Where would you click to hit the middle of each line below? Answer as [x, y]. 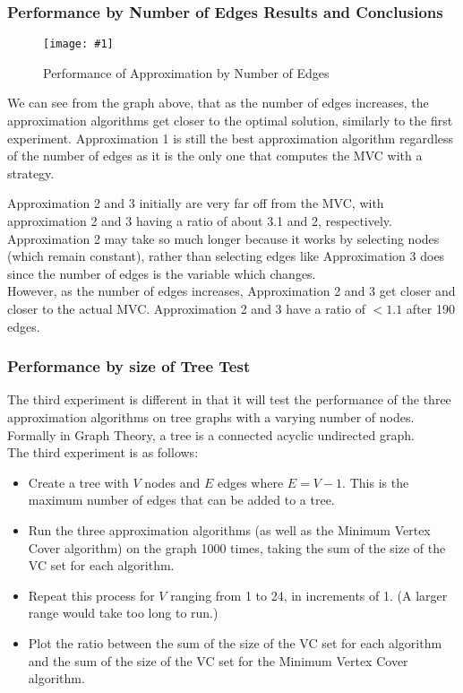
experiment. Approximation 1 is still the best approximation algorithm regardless [231, 138]
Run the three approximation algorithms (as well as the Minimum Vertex [229, 529]
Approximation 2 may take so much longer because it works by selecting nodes [223, 238]
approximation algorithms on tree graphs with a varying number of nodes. [211, 417]
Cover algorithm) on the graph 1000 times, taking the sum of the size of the [237, 547]
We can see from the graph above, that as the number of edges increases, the [218, 103]
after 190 [430, 308]
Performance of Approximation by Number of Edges [186, 72]
